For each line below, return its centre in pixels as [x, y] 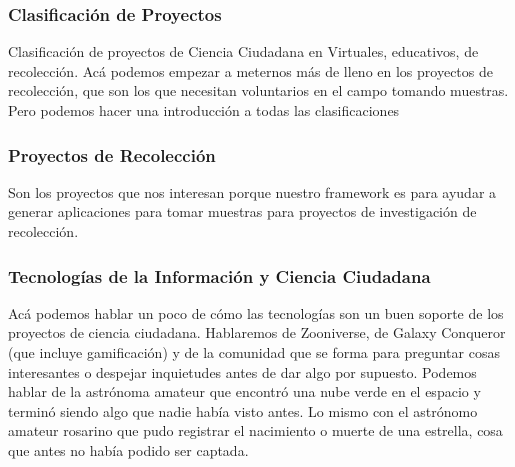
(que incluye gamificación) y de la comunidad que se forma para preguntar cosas [254, 352]
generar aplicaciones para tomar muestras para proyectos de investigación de [242, 211]
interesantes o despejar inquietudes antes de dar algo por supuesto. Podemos [242, 371]
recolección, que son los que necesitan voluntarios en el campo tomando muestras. [258, 90]
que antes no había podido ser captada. [128, 449]
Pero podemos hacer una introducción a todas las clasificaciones [204, 110]
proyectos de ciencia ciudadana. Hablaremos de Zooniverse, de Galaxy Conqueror [257, 332]
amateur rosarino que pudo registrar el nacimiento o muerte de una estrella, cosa [255, 430]
